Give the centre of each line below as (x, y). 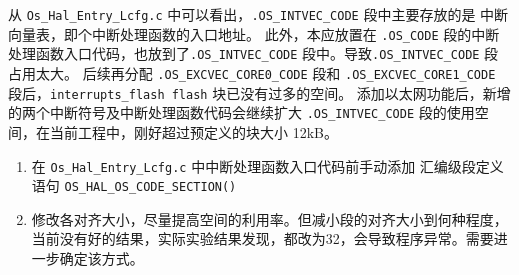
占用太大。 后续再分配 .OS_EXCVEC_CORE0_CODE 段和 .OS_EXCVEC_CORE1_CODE (252, 72)
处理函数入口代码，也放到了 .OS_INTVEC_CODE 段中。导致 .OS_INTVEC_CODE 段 (253, 53)
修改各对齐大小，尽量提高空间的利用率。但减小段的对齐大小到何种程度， (269, 218)
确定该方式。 (101, 258)
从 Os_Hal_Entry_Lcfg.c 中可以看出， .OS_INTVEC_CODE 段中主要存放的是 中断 (258, 14)
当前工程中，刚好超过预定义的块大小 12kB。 (193, 131)
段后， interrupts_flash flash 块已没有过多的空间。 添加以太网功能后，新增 (259, 92)
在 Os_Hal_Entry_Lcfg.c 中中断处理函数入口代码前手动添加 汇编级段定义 (267, 165)
